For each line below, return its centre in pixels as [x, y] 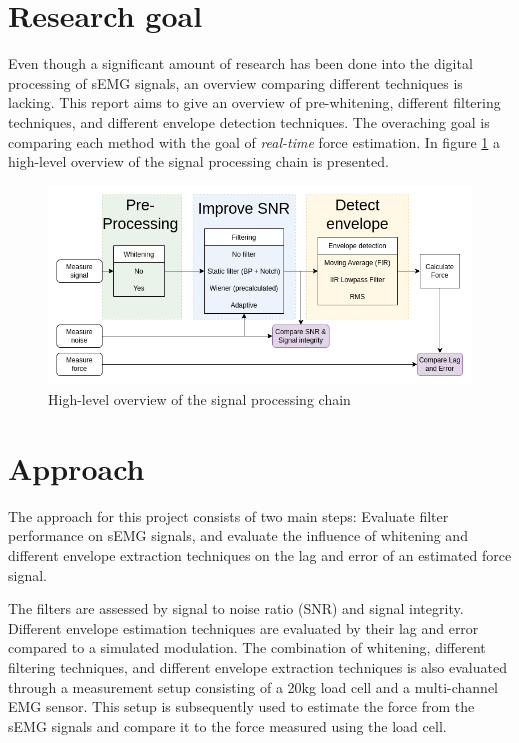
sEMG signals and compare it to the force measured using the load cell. [227, 725]
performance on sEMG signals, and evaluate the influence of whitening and [238, 535]
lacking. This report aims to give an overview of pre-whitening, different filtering [254, 102]
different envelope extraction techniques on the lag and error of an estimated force [260, 554]
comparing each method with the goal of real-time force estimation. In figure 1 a [254, 141]
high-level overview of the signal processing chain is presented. [198, 161]
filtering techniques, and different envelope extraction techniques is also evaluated [257, 666]
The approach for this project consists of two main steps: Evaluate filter [228, 515]
